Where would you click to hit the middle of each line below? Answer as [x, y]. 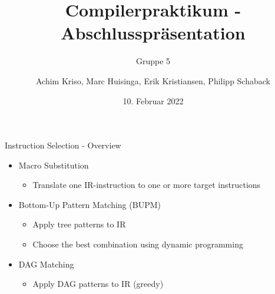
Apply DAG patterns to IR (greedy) [98, 284]
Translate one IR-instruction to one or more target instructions [147, 185]
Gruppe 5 [153, 61]
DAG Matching [46, 264]
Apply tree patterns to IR [79, 224]
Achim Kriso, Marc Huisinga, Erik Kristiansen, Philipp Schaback [153, 80]
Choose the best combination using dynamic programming [138, 244]
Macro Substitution [54, 165]
